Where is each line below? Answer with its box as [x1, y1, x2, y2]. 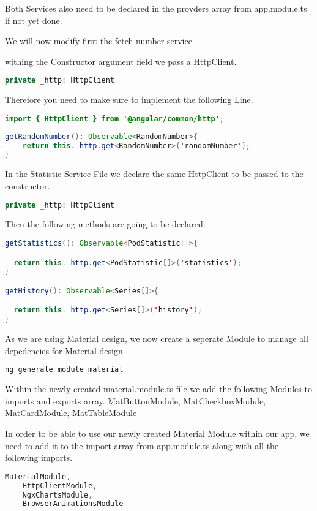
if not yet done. [5, 13, 62, 26]
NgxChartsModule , [22, 490, 93, 499]
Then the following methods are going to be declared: [5, 218, 206, 230]
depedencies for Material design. [5, 344, 125, 357]
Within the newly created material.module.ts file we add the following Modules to [5, 382, 312, 395]
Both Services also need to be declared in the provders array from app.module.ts [5, 2, 307, 14]
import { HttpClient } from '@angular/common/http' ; [5, 114, 224, 123]
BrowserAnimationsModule [22, 499, 124, 509]
